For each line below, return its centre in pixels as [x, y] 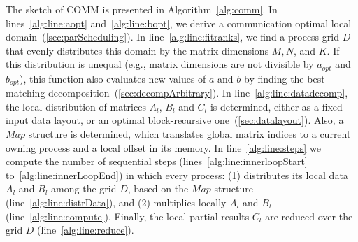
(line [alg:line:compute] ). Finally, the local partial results [128, 216]
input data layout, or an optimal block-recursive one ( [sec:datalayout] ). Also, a [175, 120]
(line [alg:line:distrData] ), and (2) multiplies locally [116, 202]
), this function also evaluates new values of [113, 78]
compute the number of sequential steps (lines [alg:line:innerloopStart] [157, 161]
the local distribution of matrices [76, 106]
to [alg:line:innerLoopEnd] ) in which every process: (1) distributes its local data [177, 175]
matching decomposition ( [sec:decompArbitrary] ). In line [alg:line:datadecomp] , [177, 93]
